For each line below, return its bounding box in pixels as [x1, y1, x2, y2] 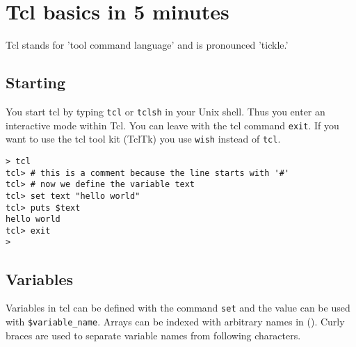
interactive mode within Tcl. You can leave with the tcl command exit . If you [6, 118, 339, 132]
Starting [6, 72, 66, 93]
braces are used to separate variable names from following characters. [6, 328, 301, 342]
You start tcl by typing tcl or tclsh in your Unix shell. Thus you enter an [6, 104, 325, 118]
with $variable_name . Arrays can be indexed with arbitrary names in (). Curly [6, 314, 345, 328]
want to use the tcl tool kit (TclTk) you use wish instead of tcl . [6, 131, 281, 146]
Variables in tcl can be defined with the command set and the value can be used [6, 300, 350, 315]
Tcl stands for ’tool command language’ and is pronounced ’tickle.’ [6, 38, 289, 52]
